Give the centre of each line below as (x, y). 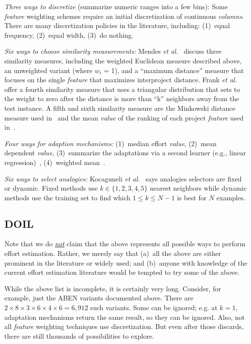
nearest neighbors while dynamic (198, 188)
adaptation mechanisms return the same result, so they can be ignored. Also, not (125, 317)
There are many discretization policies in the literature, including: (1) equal (117, 25)
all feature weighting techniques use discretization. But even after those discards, (124, 326)
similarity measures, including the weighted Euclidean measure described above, (123, 60)
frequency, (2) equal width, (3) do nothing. (69, 35)
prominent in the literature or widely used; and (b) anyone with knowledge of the (126, 262)
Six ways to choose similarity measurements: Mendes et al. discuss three (113, 51)
